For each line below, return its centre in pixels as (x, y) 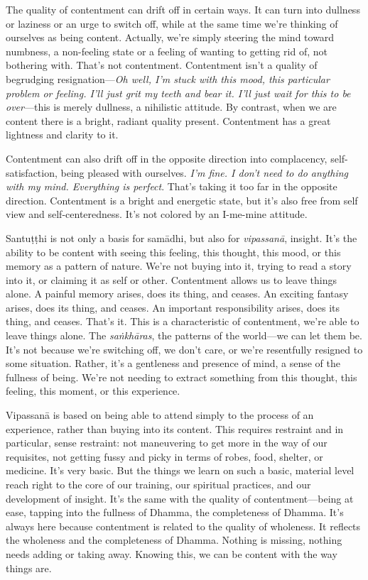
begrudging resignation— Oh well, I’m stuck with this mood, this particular (168, 78)
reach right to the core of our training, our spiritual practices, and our (158, 484)
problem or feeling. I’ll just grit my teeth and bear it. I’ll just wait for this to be (178, 93)
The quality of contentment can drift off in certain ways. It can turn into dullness (183, 9)
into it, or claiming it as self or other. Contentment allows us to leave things (171, 279)
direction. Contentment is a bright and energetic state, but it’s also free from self (182, 200)
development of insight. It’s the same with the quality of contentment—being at (180, 498)
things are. (29, 568)
